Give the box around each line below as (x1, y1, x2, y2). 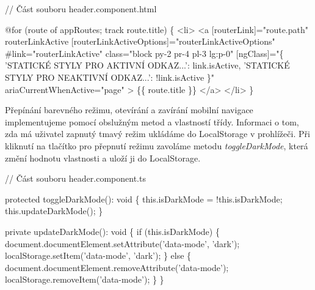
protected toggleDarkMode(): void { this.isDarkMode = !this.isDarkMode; (5, 192, 283, 205)
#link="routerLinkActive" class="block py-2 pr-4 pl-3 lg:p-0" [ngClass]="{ (5, 46, 284, 59)
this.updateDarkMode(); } (5, 204, 103, 217)
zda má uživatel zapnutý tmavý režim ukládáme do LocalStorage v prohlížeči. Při (5, 127, 310, 140)
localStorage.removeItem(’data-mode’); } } (5, 273, 164, 286)
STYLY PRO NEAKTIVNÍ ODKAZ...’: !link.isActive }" (5, 70, 215, 83)
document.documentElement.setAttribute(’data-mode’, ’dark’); (5, 237, 240, 250)
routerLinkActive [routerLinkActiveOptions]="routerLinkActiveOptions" (5, 35, 275, 48)
